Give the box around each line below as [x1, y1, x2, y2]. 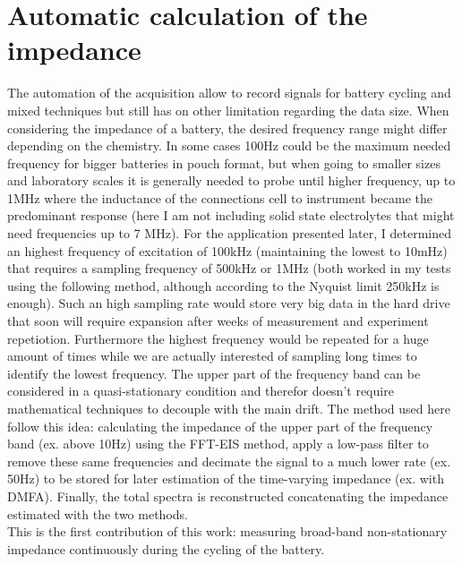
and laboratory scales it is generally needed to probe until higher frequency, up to [7, 171, 456, 190]
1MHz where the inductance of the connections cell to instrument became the [7, 188, 433, 207]
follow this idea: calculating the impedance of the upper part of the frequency [7, 416, 433, 435]
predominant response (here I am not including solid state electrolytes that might [7, 206, 455, 225]
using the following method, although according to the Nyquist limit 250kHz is [7, 276, 440, 295]
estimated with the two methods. [7, 504, 188, 523]
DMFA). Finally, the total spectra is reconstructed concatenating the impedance [7, 486, 449, 505]
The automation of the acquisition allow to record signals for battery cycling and [7, 83, 451, 102]
